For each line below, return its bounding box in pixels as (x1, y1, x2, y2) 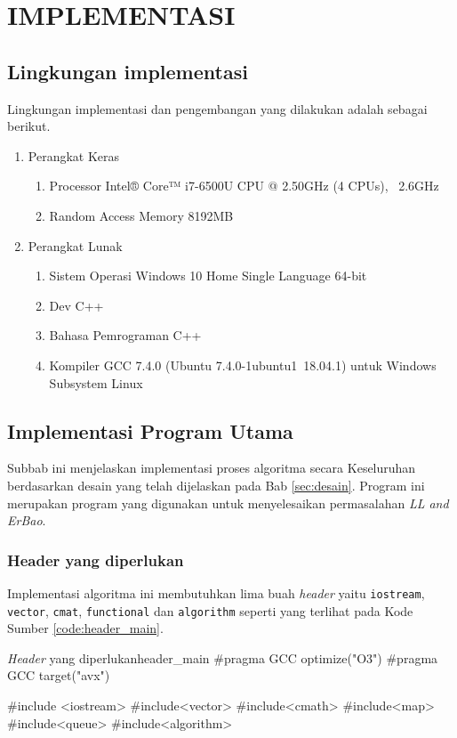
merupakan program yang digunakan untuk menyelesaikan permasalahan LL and (7, 493, 449, 512)
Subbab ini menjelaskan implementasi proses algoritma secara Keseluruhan (7, 458, 416, 477)
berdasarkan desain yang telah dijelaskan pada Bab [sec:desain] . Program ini (7, 475, 425, 494)
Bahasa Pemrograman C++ (49, 326, 202, 345)
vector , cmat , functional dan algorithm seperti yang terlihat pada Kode (7, 601, 413, 620)
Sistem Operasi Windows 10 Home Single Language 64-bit (49, 266, 367, 285)
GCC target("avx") (7, 666, 110, 685)
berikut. (7, 117, 51, 135)
